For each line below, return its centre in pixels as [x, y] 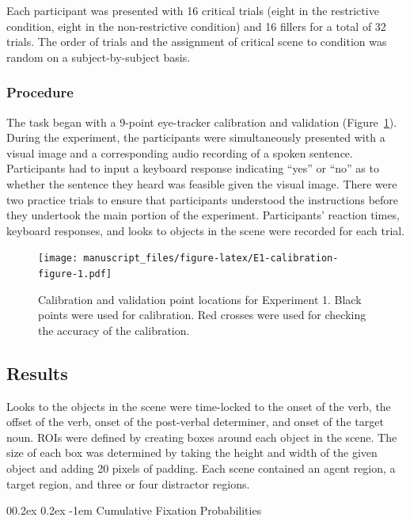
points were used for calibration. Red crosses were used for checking [202, 315]
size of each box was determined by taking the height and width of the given [192, 453]
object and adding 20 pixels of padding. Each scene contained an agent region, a [201, 468]
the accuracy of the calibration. [114, 330]
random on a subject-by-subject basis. [99, 57]
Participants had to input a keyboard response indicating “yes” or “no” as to [193, 168]
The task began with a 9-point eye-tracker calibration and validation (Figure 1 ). [202, 122]
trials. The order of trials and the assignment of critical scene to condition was [197, 42]
